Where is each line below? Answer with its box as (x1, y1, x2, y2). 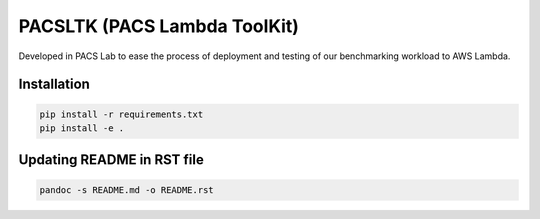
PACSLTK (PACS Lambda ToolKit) (18, 15, 300, 37)
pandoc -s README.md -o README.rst (39, 184, 214, 195)
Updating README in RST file (18, 151, 204, 169)
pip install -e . (39, 122, 125, 134)
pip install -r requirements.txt (39, 108, 204, 120)
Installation (18, 76, 90, 93)
